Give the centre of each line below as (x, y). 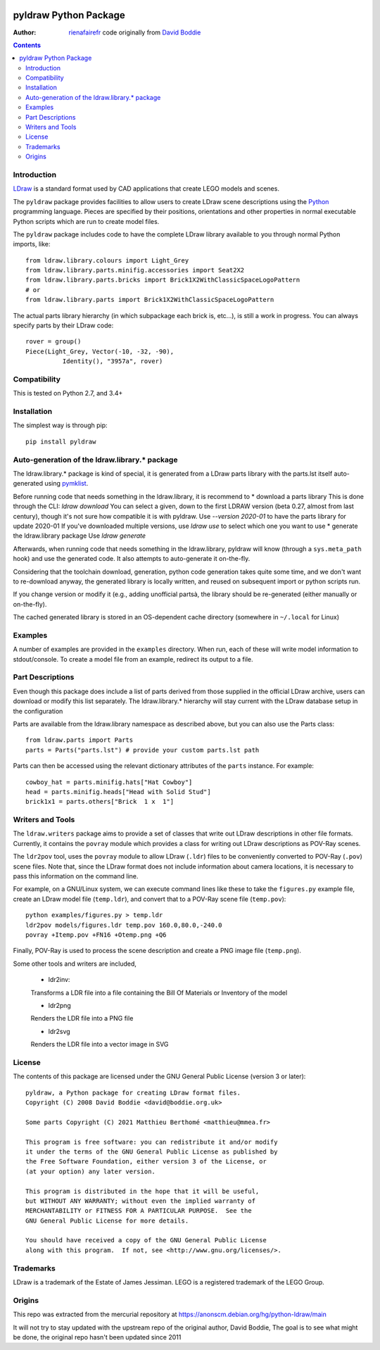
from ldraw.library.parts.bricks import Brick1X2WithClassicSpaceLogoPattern (163, 280)
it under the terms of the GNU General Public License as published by (152, 1152)
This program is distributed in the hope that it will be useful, (142, 1191)
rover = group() (53, 342)
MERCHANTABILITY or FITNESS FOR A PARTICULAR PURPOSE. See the (139, 1211)
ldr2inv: (59, 980)
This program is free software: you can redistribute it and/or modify (152, 1142)
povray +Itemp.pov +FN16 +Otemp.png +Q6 (96, 935)
